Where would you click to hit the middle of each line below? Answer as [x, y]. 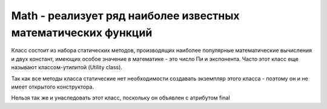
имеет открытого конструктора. [53, 87]
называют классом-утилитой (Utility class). [67, 67]
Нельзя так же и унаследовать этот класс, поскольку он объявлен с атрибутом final [121, 98]
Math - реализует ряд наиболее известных [125, 16]
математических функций [82, 33]
